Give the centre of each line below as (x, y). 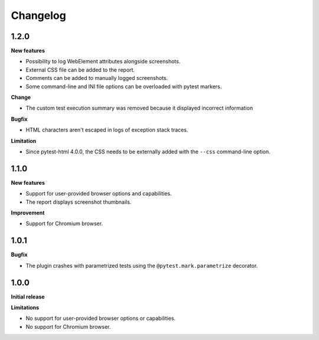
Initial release (28, 297)
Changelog (38, 15)
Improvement (28, 213)
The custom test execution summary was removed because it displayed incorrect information (139, 108)
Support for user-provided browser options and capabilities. (99, 194)
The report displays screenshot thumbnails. (79, 202)
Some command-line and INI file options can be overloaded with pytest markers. (124, 86)
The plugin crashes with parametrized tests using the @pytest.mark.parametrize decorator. (142, 265)
